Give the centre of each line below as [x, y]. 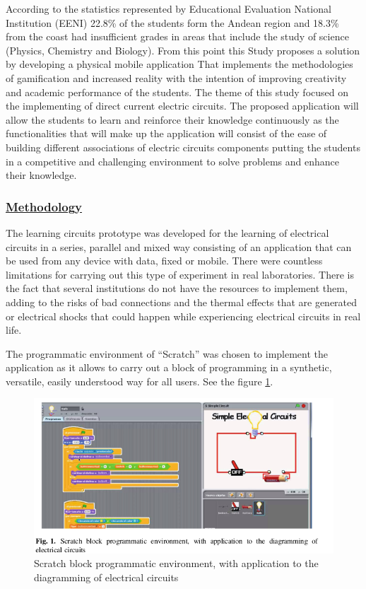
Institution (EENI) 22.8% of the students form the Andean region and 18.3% [172, 22]
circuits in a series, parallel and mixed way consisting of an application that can [179, 246]
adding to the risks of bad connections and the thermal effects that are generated [182, 302]
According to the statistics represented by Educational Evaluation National [169, 8]
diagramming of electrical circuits [106, 577]
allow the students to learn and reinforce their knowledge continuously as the [172, 119]
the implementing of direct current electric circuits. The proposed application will [182, 106]
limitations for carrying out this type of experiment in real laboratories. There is [180, 274]
